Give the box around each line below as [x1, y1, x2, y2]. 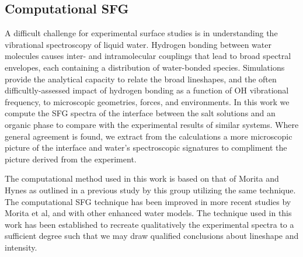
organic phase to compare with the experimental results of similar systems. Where [5, 118, 299, 130]
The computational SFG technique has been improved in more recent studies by [5, 195, 291, 207]
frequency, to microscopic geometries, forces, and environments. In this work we [5, 95, 290, 107]
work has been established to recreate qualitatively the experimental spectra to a [5, 218, 294, 230]
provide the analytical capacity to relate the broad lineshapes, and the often [5, 72, 277, 85]
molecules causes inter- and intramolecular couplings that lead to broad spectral [5, 50, 291, 62]
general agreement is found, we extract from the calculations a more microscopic [5, 130, 292, 142]
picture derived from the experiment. [5, 152, 137, 165]
